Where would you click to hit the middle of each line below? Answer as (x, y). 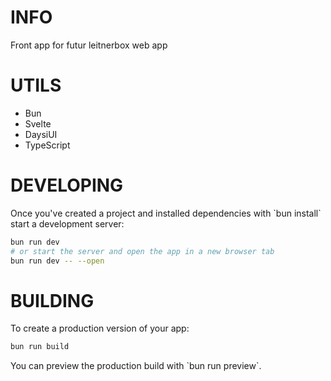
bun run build (40, 347)
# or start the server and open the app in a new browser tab (142, 251)
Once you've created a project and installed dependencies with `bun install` (166, 213)
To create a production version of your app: (100, 328)
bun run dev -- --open (57, 261)
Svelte (38, 123)
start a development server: (67, 223)
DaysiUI (41, 134)
